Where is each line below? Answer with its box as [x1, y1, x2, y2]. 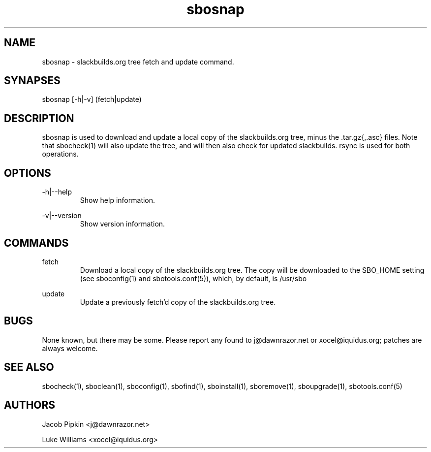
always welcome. [42, 344, 98, 353]
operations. [42, 150, 79, 159]
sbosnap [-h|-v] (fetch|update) [42, 95, 142, 104]
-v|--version [42, 211, 82, 220]
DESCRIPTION [4, 112, 74, 125]
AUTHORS [4, 399, 56, 412]
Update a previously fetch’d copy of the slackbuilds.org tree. [80, 297, 276, 306]
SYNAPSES [4, 74, 61, 87]
